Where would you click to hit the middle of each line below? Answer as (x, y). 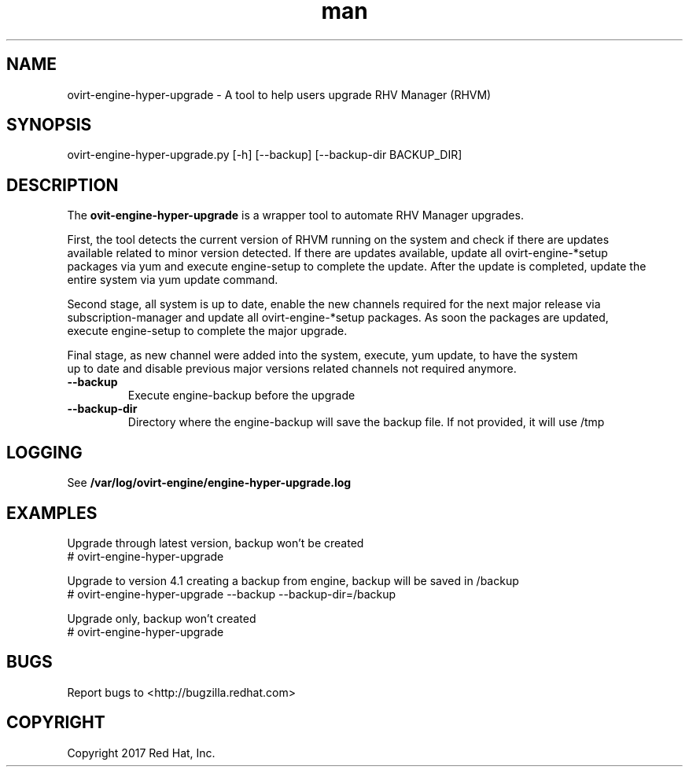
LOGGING (44, 452)
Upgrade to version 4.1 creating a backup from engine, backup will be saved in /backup (293, 580)
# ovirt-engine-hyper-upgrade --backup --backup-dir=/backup (232, 594)
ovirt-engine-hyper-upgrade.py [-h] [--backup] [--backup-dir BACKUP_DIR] (265, 155)
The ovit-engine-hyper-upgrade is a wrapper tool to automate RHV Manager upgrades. (295, 215)
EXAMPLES (52, 513)
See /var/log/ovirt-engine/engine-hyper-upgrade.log (209, 483)
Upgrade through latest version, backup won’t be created (216, 543)
